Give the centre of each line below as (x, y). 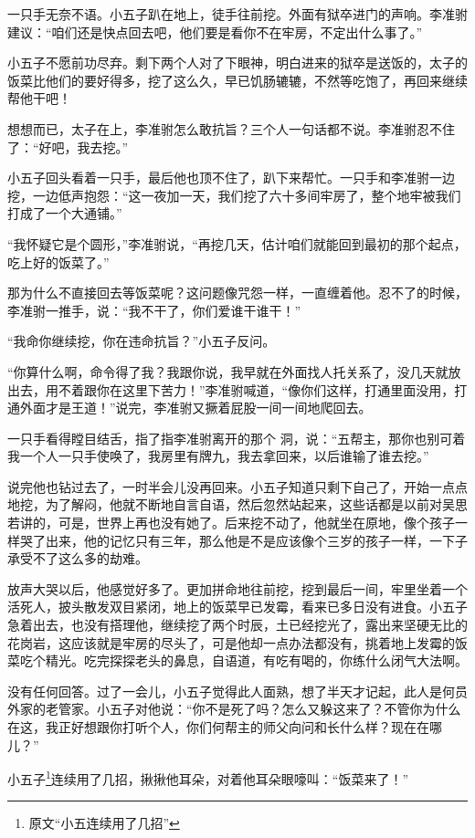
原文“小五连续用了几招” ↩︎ (104, 823)
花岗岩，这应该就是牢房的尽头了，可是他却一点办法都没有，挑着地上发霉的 (231, 642)
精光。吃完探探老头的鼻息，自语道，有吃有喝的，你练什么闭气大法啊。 (256, 660)
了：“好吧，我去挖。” (68, 147)
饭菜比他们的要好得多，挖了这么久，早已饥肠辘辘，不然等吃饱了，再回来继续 (237, 80)
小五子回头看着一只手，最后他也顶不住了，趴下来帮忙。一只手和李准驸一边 (231, 178)
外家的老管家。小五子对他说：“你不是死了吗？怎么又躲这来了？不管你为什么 (234, 709)
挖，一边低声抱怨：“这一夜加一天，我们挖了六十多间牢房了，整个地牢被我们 (234, 195)
